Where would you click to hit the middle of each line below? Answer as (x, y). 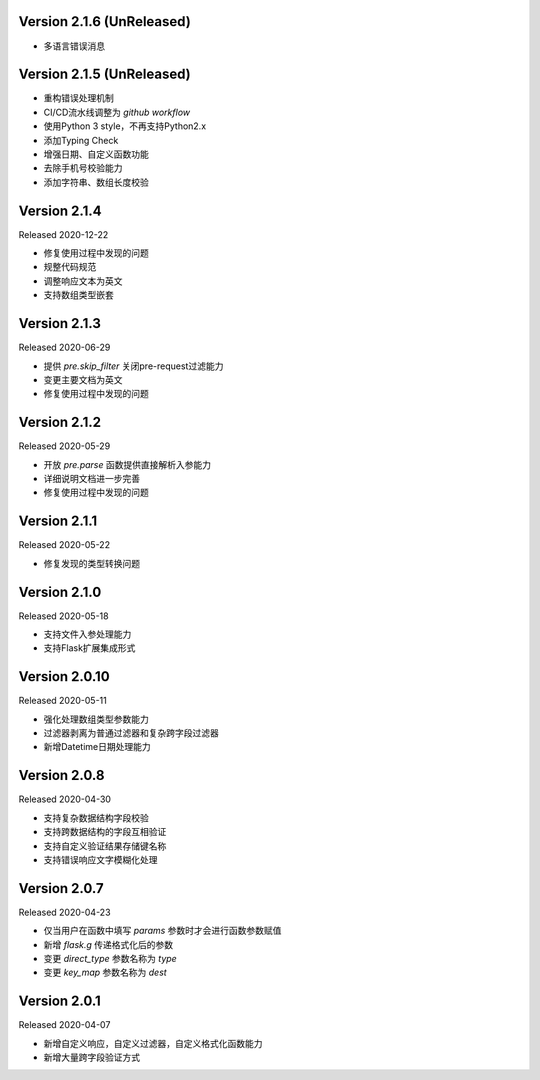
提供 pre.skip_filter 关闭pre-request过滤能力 (133, 366)
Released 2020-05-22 (64, 545)
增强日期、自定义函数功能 (96, 154)
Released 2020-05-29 (64, 446)
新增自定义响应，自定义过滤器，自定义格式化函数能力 (153, 1043)
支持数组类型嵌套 (78, 295)
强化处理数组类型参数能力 (96, 719)
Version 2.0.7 (61, 888)
